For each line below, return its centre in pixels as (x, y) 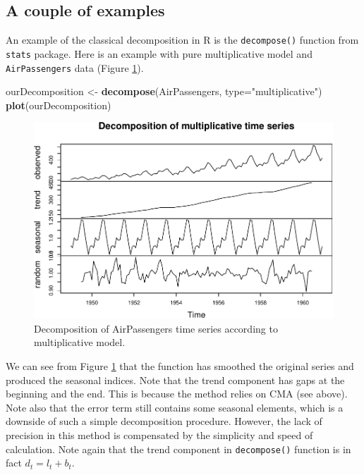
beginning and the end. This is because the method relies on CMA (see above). (177, 394)
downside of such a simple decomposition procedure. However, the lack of (164, 421)
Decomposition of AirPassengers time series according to (156, 328)
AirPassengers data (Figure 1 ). (75, 67)
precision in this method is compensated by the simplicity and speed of (159, 434)
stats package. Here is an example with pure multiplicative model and (159, 53)
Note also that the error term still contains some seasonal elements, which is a (175, 407)
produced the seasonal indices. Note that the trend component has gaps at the (175, 380)
